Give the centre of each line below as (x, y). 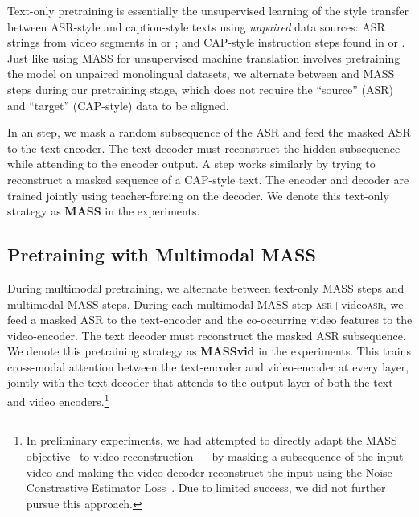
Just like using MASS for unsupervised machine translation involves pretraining (204, 57)
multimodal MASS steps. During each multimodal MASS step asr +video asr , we (205, 304)
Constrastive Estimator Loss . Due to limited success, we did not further (206, 488)
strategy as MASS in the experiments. (104, 211)
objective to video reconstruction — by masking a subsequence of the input (215, 455)
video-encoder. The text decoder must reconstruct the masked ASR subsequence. (207, 335)
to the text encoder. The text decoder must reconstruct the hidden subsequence (204, 148)
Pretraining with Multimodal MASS (162, 254)
